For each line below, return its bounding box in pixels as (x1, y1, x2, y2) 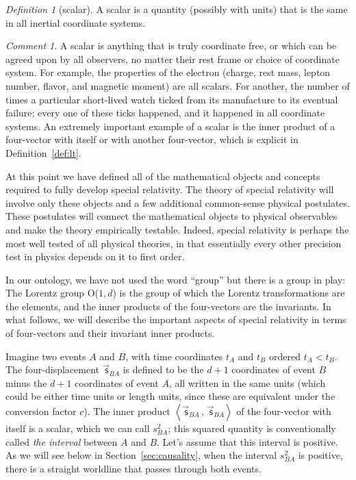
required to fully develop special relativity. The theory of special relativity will (5, 182, 334, 197)
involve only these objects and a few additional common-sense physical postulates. (5, 195, 350, 210)
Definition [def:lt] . (5, 145, 81, 160)
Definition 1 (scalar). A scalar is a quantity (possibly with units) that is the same (5, 2, 348, 16)
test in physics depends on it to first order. (5, 249, 185, 264)
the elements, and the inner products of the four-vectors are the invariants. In (5, 299, 331, 313)
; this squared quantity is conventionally (168, 421, 336, 435)
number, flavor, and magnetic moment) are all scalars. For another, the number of (5, 78, 350, 92)
